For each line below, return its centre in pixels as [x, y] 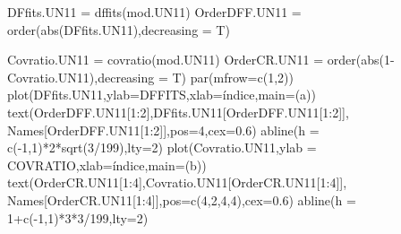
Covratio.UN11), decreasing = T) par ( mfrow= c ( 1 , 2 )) [150, 77]
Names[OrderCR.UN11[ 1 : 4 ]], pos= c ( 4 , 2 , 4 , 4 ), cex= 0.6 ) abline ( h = [182, 199]
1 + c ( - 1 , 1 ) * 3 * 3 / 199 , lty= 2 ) [78, 217]
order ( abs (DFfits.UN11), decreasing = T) [119, 29]
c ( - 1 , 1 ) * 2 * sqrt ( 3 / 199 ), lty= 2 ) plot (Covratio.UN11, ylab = [162, 147]
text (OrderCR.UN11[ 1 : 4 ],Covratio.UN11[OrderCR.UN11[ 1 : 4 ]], [177, 182]
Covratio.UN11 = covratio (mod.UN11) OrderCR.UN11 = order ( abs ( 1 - [201, 60]
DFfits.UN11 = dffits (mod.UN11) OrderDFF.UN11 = [154, 12]
